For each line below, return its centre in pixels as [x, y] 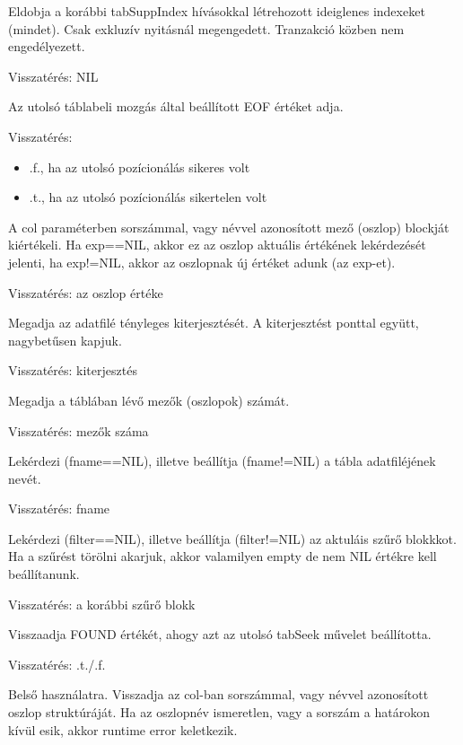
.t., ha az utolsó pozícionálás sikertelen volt [148, 197]
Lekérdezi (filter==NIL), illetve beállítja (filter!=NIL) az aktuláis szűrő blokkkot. [232, 538]
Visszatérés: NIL [53, 76]
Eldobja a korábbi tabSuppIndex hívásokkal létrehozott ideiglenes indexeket [217, 11]
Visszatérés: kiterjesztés [73, 370]
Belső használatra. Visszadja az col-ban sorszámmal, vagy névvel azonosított [218, 694]
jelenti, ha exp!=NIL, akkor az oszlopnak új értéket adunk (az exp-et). [202, 262]
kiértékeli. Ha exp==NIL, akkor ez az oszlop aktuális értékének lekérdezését [217, 245]
